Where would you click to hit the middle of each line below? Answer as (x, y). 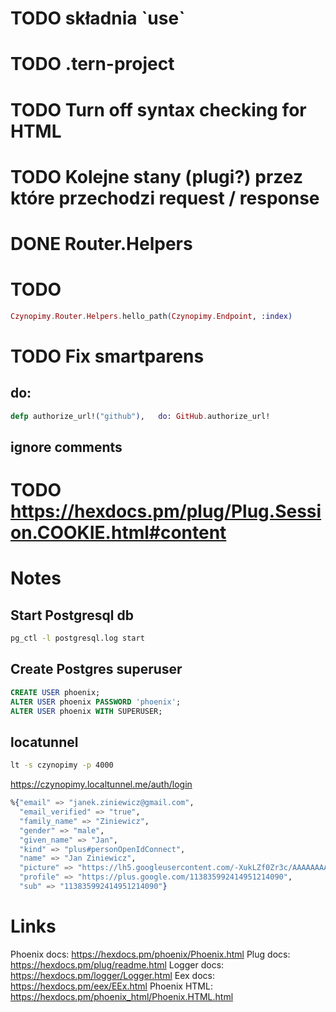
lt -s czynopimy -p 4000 (62, 765)
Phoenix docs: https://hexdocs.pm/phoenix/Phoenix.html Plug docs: (150, 954)
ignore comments (66, 447)
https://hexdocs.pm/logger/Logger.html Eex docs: (112, 975)
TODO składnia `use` (98, 18)
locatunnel (44, 742)
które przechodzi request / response (165, 198)
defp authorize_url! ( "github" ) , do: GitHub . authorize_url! (140, 416)
